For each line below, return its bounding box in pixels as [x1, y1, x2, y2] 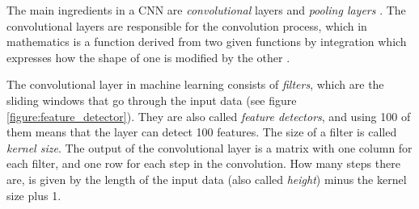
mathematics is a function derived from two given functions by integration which [6, 33, 407, 50]
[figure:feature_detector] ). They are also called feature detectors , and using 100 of [6, 107, 411, 124]
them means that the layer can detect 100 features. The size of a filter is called [6, 123, 397, 140]
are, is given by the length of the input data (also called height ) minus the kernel [6, 170, 407, 187]
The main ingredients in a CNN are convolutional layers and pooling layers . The [6, 2, 406, 18]
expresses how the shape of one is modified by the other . [6, 48, 290, 65]
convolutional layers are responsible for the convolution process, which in [6, 17, 367, 34]
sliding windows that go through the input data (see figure [6, 91, 297, 108]
